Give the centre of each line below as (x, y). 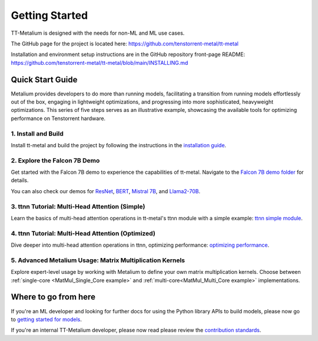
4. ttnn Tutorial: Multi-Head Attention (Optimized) (83, 233)
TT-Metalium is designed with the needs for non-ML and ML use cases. (98, 33)
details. (20, 180)
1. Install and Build (37, 134)
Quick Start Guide (44, 80)
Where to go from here (53, 297)
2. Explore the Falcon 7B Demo (55, 160)
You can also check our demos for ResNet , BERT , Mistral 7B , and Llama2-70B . (105, 191)
